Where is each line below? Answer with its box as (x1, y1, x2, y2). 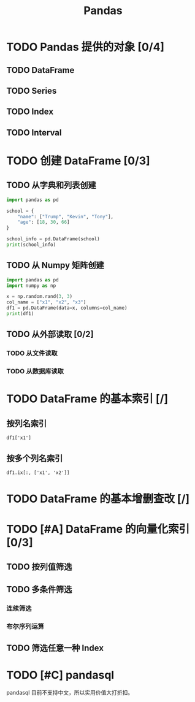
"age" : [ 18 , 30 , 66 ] (17, 219, 70, 226)
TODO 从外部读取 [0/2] (6, 329, 94, 340)
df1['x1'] (6, 435, 32, 441)
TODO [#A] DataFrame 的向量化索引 (6, 522, 190, 536)
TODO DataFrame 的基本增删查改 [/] (6, 492, 190, 506)
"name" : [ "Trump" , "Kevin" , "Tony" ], (17, 213, 114, 219)
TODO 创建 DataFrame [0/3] (6, 154, 150, 167)
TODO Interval (6, 127, 62, 138)
